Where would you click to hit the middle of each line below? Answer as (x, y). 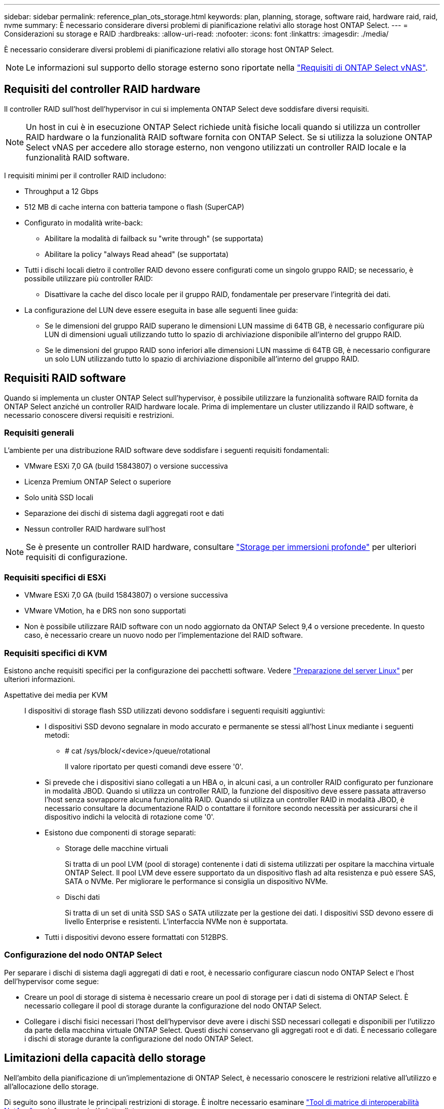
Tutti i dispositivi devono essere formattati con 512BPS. (136, 937)
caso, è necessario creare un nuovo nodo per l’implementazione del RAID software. (164, 635)
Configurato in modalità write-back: (84, 222)
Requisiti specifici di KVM (56, 653)
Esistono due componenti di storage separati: (120, 832)
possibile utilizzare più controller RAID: (89, 278)
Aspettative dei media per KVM (56, 695)
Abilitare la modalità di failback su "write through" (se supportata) (154, 238)
